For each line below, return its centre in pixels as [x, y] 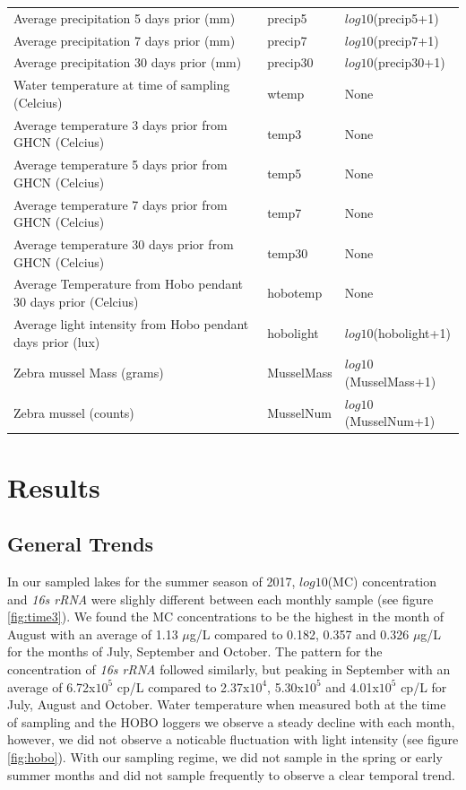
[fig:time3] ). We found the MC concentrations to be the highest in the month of [226, 616]
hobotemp [295, 293]
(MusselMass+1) [390, 381]
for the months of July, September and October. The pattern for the [195, 651]
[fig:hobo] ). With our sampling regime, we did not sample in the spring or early [225, 756]
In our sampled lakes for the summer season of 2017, [151, 582]
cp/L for [424, 686]
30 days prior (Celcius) [76, 302]
